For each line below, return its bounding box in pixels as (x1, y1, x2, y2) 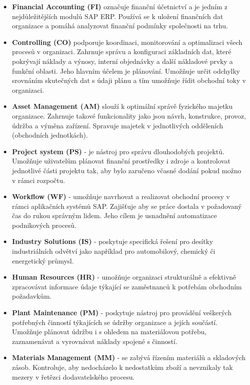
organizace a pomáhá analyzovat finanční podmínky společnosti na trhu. (12, 20, 228, 31)
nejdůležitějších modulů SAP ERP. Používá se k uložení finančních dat (12, 11, 223, 21)
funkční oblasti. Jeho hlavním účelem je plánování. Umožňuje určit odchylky (12, 65, 240, 76)
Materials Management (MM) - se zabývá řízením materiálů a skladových (12, 352, 246, 363)
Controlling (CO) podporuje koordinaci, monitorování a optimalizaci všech (12, 37, 243, 47)
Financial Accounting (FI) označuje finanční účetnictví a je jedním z (12, 1, 228, 11)
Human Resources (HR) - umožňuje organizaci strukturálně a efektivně (12, 272, 236, 282)
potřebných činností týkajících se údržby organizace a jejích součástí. (12, 317, 218, 327)
